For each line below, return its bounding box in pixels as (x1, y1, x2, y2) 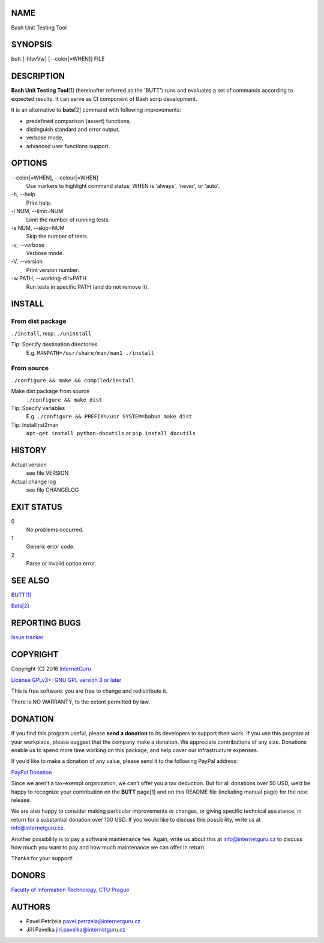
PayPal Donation (11, 768, 52, 776)
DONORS (11, 870, 46, 881)
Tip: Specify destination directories (11, 341, 98, 348)
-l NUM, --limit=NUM (11, 208, 64, 215)
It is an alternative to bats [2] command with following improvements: (11, 106, 181, 113)
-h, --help (11, 191, 35, 198)
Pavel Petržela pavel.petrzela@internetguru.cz (26, 918, 141, 925)
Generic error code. (26, 543, 75, 550)
